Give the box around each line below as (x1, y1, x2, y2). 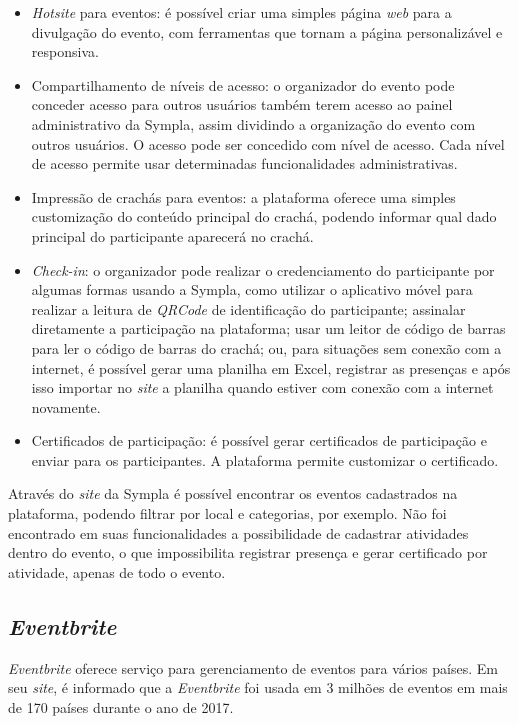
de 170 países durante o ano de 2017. (8, 696, 234, 717)
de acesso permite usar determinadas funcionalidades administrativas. (31, 153, 458, 174)
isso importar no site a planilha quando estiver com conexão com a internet (31, 377, 494, 398)
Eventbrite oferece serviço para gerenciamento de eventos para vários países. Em (8, 657, 498, 678)
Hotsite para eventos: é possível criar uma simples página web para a (31, 2, 452, 22)
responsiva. (31, 41, 99, 62)
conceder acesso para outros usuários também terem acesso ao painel (31, 94, 453, 115)
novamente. (31, 396, 101, 417)
